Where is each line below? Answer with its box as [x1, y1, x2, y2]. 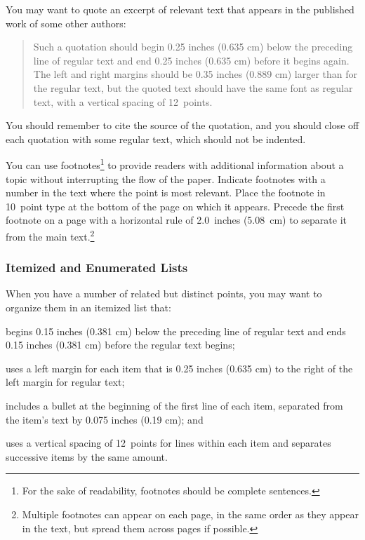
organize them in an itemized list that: [6, 300, 171, 315]
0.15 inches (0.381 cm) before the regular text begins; [6, 337, 235, 352]
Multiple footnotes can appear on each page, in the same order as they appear [22, 506, 359, 521]
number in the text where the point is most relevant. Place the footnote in [6, 185, 326, 200]
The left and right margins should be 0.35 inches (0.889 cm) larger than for [33, 67, 358, 81]
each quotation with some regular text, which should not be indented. [6, 131, 306, 146]
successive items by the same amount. [6, 449, 168, 464]
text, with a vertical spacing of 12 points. [33, 94, 213, 109]
